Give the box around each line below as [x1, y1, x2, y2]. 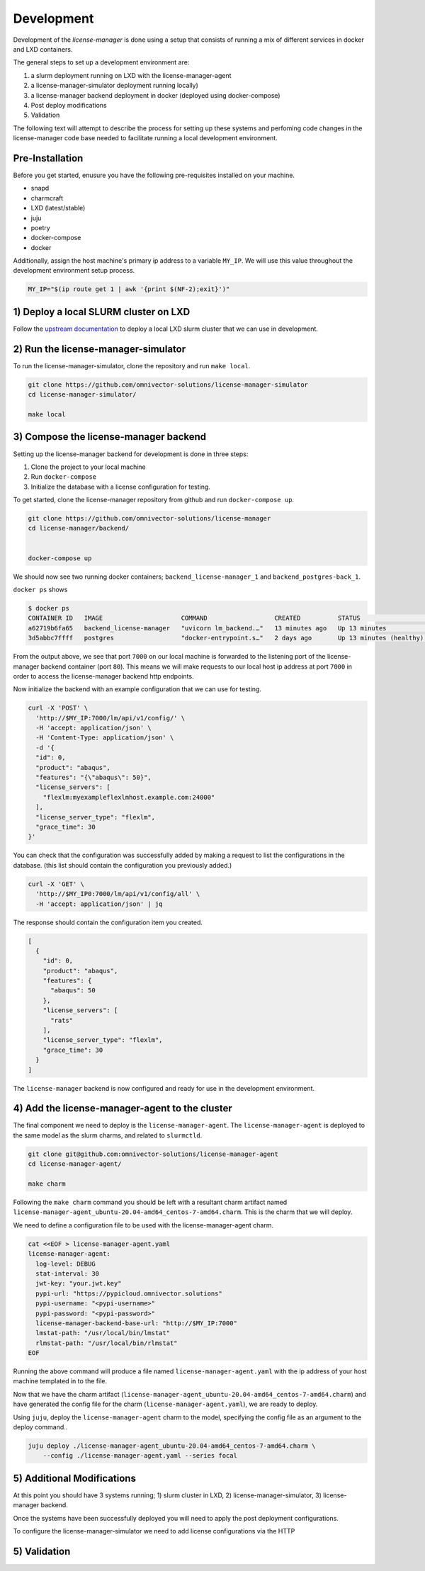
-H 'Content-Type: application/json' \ [35, 734, 174, 742]
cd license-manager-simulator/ [28, 390, 137, 399]
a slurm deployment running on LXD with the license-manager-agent [30, 71, 232, 79]
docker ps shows [13, 585, 68, 594]
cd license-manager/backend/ [28, 524, 130, 533]
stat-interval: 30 [35, 1269, 99, 1278]
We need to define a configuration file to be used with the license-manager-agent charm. [13, 1220, 274, 1229]
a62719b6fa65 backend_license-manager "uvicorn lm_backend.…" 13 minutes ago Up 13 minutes [28, 624, 387, 632]
